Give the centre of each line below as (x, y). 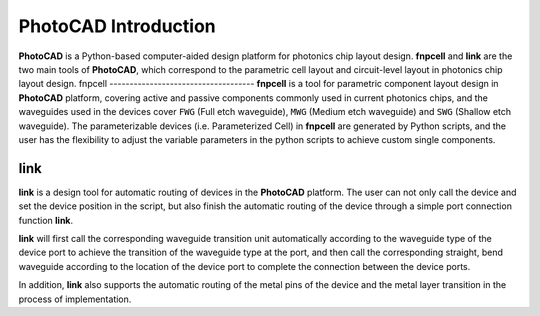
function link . (46, 220)
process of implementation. (75, 299)
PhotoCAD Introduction (117, 26)
